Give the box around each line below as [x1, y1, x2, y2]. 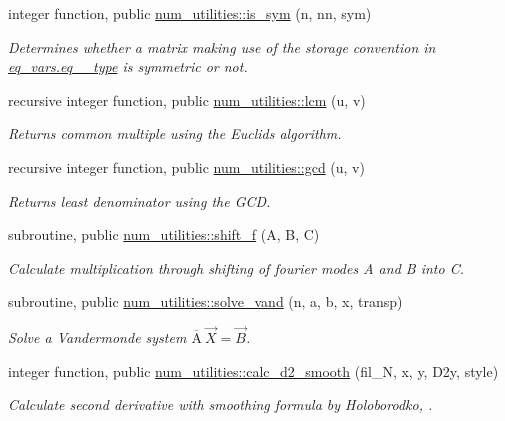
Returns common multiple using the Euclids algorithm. [8, 123, 342, 144]
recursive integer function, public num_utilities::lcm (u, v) [8, 89, 366, 110]
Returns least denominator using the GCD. [8, 190, 271, 211]
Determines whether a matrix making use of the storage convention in [8, 36, 436, 57]
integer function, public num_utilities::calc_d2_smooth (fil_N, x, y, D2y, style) [8, 360, 499, 381]
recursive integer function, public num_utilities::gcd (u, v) [8, 156, 365, 177]
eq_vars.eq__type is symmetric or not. [8, 56, 248, 77]
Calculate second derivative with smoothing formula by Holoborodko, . [8, 394, 433, 415]
